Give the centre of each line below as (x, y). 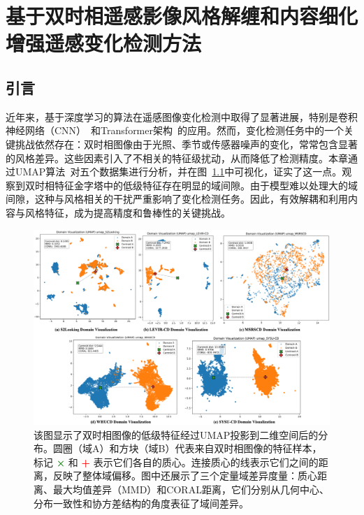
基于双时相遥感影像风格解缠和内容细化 (182, 16)
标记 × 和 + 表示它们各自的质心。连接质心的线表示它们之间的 (176, 462)
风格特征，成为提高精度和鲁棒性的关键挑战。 (128, 212)
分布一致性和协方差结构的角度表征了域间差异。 (141, 503)
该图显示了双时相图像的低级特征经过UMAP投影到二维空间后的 (176, 434)
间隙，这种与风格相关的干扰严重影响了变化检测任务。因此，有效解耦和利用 (177, 199)
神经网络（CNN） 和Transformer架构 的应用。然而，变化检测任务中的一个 (175, 130)
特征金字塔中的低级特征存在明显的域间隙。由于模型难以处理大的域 (206, 185)
